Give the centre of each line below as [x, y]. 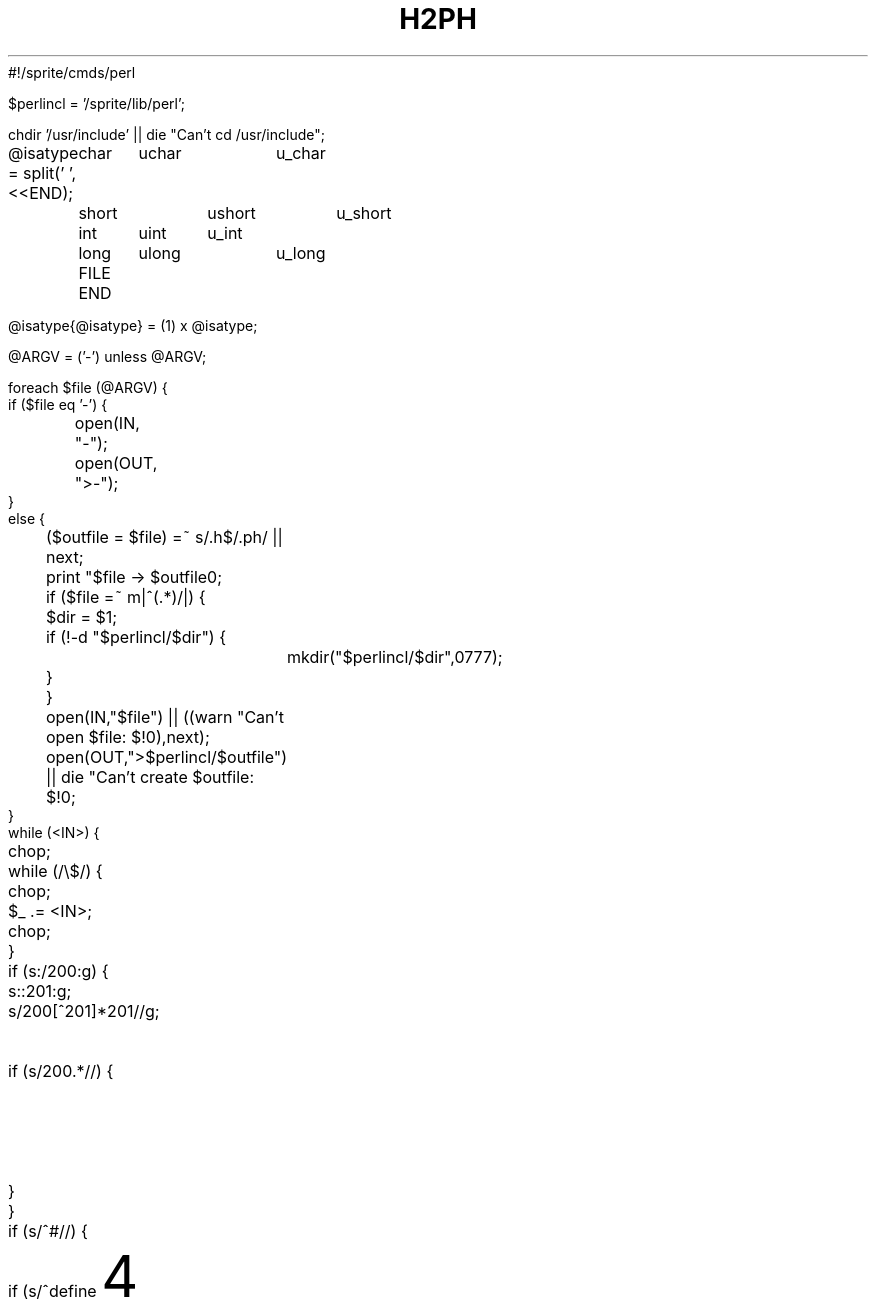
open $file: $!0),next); [127, 736]
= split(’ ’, [42, 172]
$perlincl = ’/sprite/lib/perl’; [97, 103]
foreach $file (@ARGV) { [88, 387]
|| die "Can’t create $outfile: [150, 776]
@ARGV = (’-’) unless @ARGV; [107, 356]
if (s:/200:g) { [58, 970]
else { [27, 518]
